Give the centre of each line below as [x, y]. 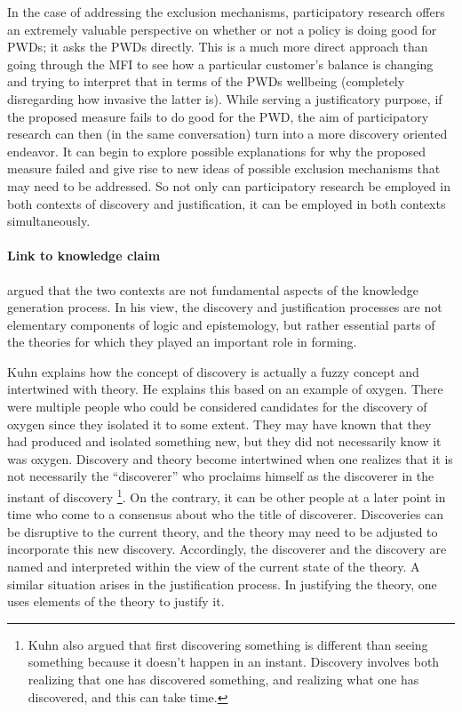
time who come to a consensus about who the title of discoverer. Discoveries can [226, 514]
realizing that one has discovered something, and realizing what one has [223, 680]
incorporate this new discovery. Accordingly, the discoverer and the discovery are [227, 549]
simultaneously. [49, 221]
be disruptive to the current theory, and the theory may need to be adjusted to [223, 531]
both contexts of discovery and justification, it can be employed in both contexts [227, 203]
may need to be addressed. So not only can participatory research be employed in [229, 185]
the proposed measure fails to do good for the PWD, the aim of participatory [218, 116]
